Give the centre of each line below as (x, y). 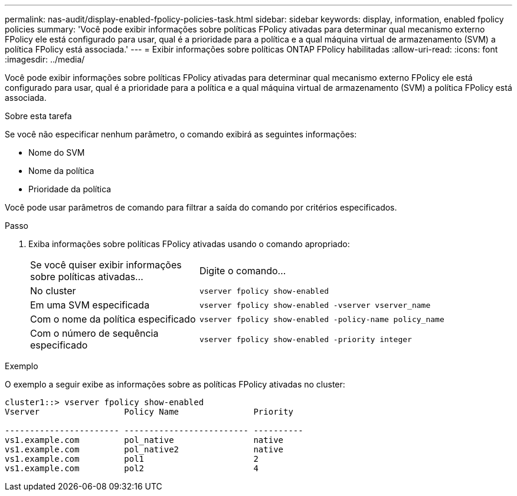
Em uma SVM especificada (90, 305)
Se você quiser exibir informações (106, 265)
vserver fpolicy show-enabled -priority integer (305, 339)
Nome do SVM (57, 152)
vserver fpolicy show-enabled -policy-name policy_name (322, 319)
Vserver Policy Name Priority (149, 412)
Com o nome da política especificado (113, 319)
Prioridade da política (70, 189)
